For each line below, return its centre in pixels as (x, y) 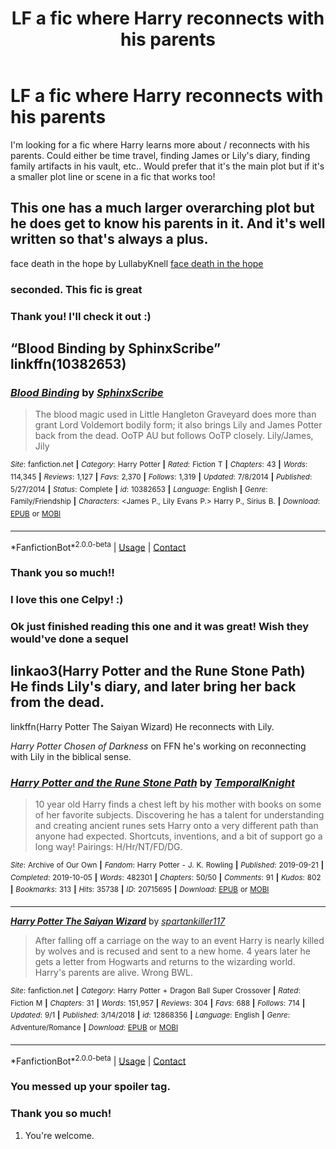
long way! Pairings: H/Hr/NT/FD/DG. (108, 847)
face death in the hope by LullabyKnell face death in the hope (137, 263)
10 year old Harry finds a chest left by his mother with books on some (178, 804)
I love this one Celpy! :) (67, 600)
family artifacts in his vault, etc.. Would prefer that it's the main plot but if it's (167, 166)
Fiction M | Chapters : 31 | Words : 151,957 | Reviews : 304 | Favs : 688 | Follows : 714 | (158, 1003)
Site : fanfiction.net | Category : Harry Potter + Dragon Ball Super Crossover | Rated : (155, 991)
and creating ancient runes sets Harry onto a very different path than (176, 826)
